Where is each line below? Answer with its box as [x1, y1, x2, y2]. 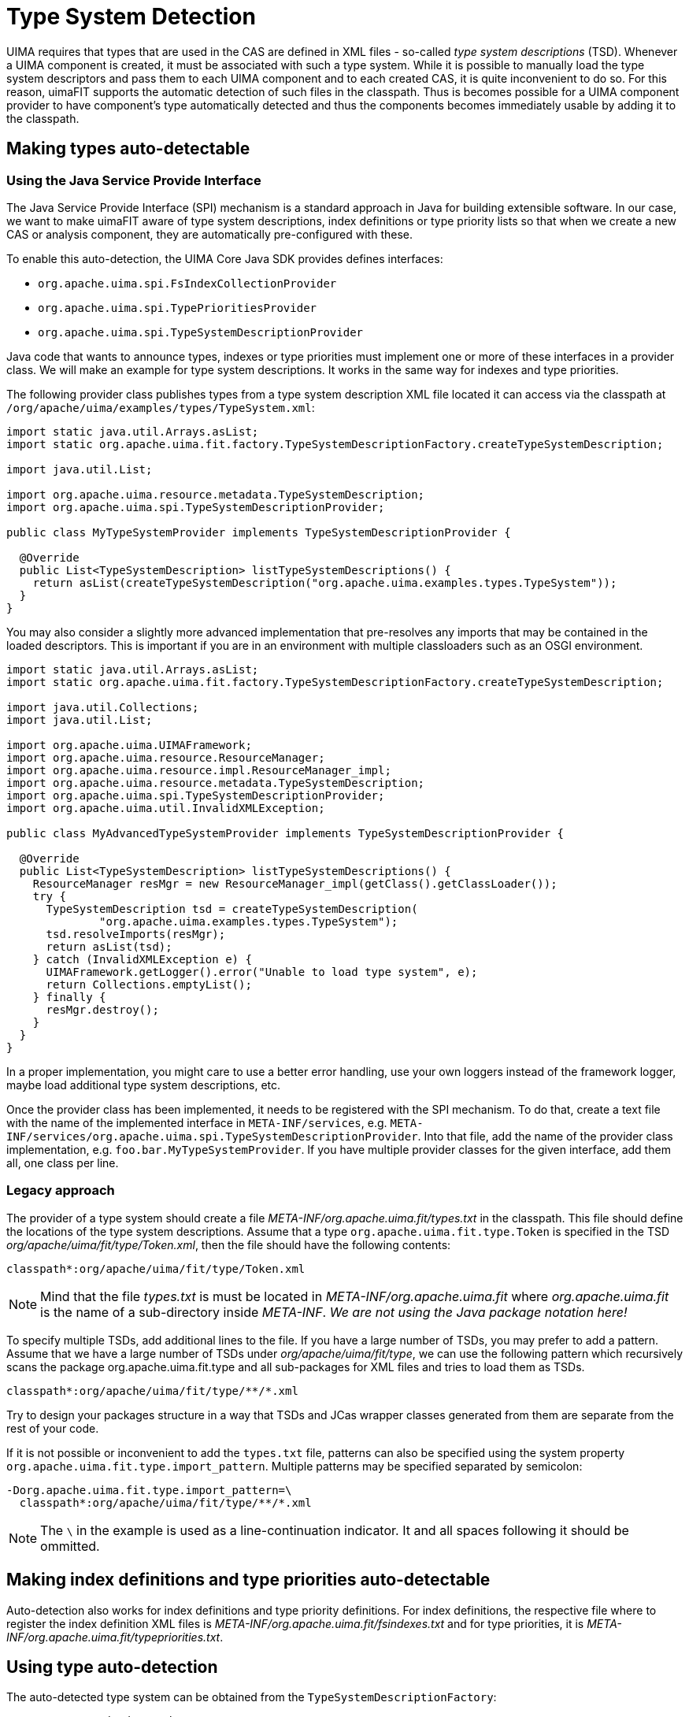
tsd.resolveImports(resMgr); [46, 927, 226, 940]
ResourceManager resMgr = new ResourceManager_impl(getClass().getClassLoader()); [32, 877, 557, 890]
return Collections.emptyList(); [46, 977, 252, 991]
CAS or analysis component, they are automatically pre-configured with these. [6, 227, 413, 241]
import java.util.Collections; [6, 700, 199, 714]
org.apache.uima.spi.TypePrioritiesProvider [38, 301, 317, 314]
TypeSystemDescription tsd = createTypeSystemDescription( [46, 902, 418, 915]
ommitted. [40, 1537, 100, 1554]
